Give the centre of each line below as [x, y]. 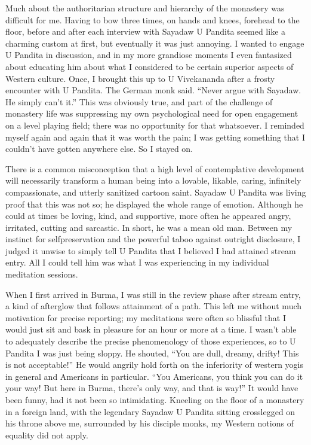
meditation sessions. [42, 274]
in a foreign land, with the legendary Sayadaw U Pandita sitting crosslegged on [150, 411]
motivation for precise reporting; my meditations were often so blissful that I [146, 317]
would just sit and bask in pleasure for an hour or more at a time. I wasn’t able [151, 329]
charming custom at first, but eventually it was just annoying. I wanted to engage [155, 43]
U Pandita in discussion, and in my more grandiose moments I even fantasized [149, 55]
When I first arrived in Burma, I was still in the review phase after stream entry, [153, 294]
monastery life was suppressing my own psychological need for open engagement [152, 113]
